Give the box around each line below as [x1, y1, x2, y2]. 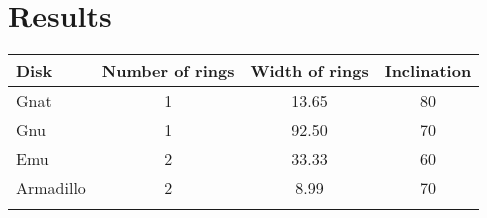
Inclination [384, 59, 472, 83]
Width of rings [250, 59, 369, 83]
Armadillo [16, 176, 86, 200]
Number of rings [101, 59, 235, 83]
